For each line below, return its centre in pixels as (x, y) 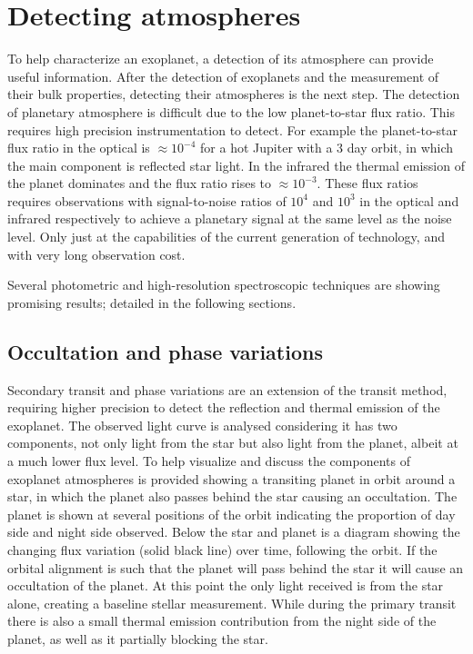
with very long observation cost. (96, 254)
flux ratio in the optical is (79, 148)
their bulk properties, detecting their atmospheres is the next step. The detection (234, 94)
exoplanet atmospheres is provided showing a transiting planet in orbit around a (231, 478)
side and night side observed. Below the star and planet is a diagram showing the (234, 532)
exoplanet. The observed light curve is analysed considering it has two (202, 425)
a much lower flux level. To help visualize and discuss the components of (209, 461)
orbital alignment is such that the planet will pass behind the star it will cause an (236, 567)
